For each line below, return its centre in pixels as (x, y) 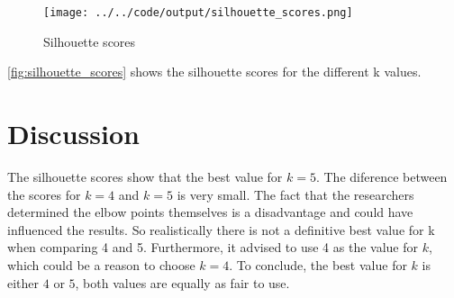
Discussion (73, 134)
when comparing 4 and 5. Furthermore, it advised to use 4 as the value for (213, 247)
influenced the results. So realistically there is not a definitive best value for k (221, 229)
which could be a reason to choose (101, 264)
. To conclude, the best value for (318, 264)
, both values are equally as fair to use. (182, 282)
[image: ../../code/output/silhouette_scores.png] (198, 13)
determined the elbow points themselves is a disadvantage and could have (210, 212)
